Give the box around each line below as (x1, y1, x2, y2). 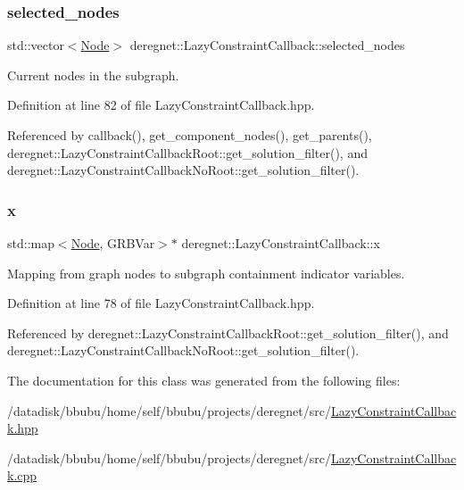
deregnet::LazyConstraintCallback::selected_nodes (129, 36, 405, 54)
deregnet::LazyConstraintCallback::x (181, 234, 380, 252)
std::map (7, 234, 54, 252)
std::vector (7, 36, 64, 54)
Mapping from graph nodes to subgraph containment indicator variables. (7, 263, 405, 282)
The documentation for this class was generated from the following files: (7, 370, 401, 389)
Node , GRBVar (70, 234, 155, 252)
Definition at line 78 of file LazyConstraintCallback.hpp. (7, 294, 315, 312)
